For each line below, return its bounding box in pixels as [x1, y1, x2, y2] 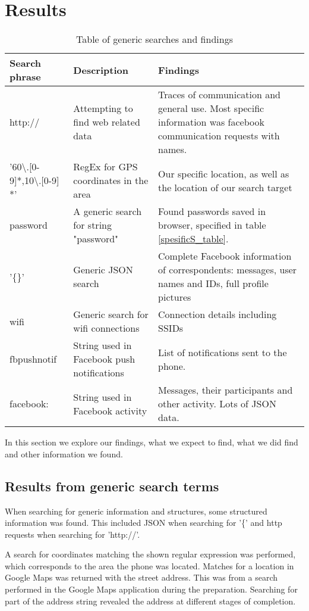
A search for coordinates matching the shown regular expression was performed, [5, 548, 296, 560]
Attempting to [73, 101, 133, 116]
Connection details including [158, 307, 277, 322]
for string [73, 218, 112, 232]
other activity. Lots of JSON [158, 397, 276, 411]
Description [73, 63, 128, 77]
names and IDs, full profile [158, 276, 269, 291]
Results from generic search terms [5, 476, 219, 495]
